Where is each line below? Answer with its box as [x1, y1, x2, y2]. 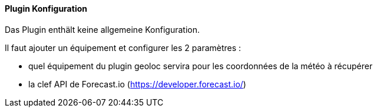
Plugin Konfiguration [5, 4, 87, 13]
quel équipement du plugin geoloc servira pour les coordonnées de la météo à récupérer [28, 60, 373, 71]
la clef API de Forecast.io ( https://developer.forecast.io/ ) [28, 79, 246, 89]
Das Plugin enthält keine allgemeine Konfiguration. [5, 24, 200, 35]
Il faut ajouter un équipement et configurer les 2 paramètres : [5, 42, 242, 53]
